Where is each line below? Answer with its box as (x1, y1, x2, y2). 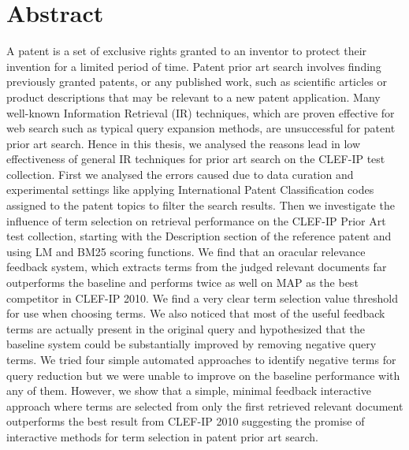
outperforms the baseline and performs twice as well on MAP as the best (6, 274, 359, 291)
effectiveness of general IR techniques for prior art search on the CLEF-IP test (6, 151, 385, 167)
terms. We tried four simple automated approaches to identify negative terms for (6, 351, 396, 367)
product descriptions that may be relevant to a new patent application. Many (6, 88, 381, 105)
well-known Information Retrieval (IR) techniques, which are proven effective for (6, 104, 395, 121)
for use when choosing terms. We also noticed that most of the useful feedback (6, 305, 385, 322)
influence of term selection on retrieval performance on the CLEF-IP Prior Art (6, 212, 386, 229)
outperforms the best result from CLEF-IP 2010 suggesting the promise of (6, 413, 365, 430)
